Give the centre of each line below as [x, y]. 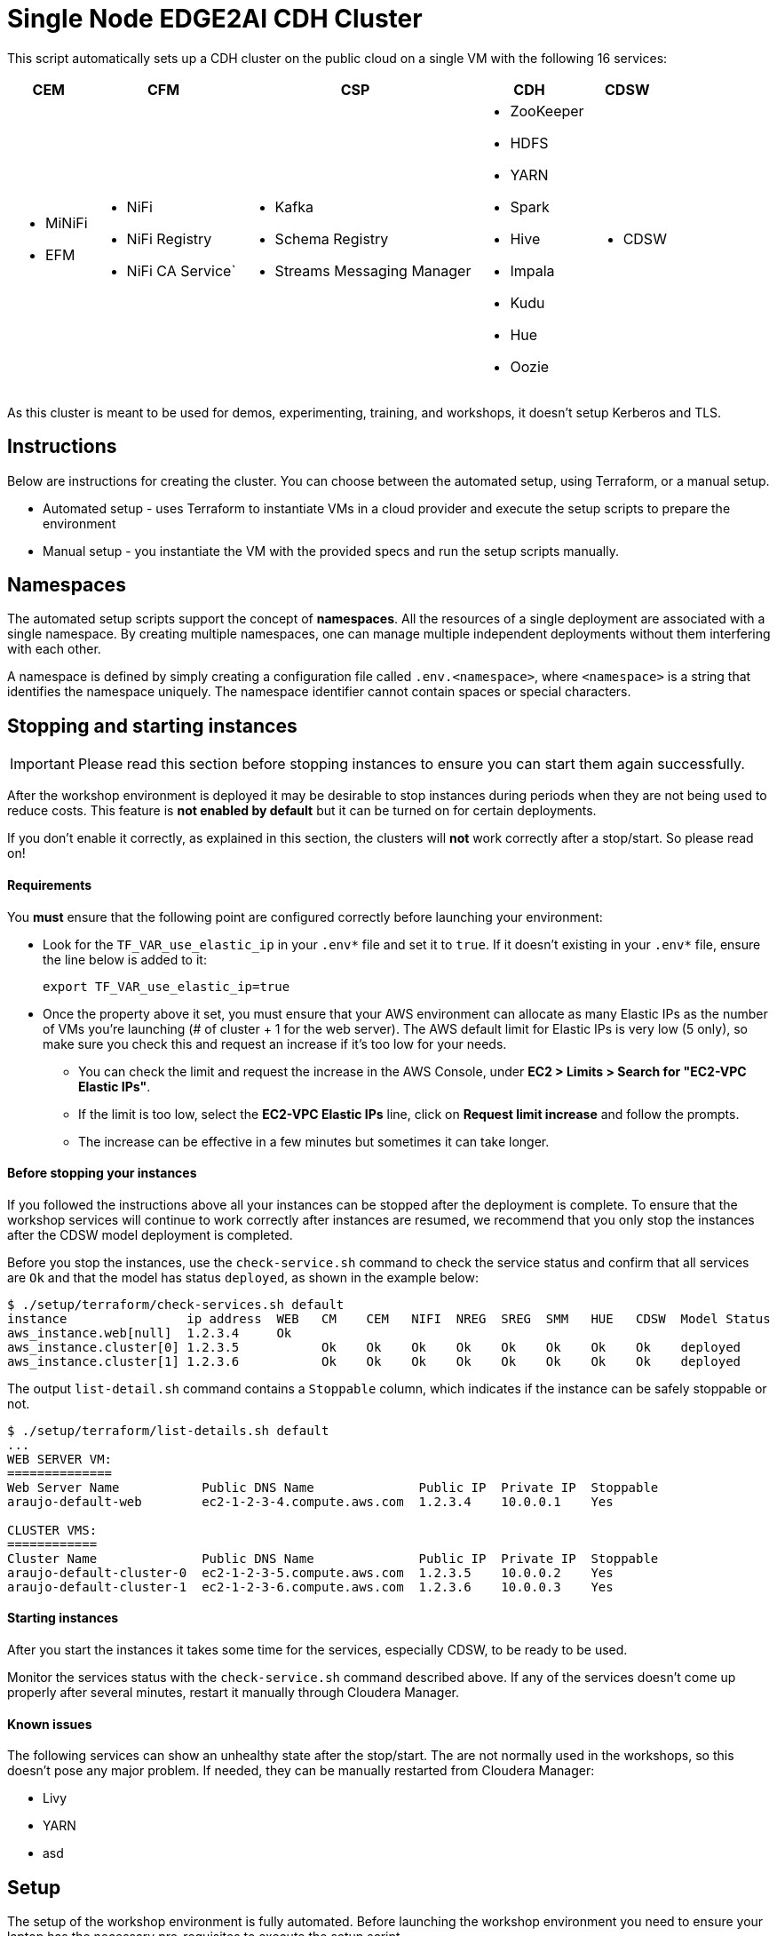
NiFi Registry [169, 238]
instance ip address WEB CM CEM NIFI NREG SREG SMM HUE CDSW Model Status [389, 1318]
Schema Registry [332, 238]
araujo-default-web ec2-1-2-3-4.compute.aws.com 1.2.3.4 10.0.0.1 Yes [310, 1501]
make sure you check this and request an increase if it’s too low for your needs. [275, 1043]
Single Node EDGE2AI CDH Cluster [215, 19]
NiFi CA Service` [181, 270]
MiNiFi [67, 222]
